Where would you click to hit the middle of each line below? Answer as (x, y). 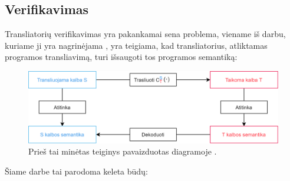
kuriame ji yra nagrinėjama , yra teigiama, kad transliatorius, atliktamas (136, 45)
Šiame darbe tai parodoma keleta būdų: (76, 171)
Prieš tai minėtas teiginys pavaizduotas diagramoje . (123, 151)
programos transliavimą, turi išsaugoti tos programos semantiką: (121, 57)
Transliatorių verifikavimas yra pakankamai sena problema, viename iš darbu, (145, 34)
